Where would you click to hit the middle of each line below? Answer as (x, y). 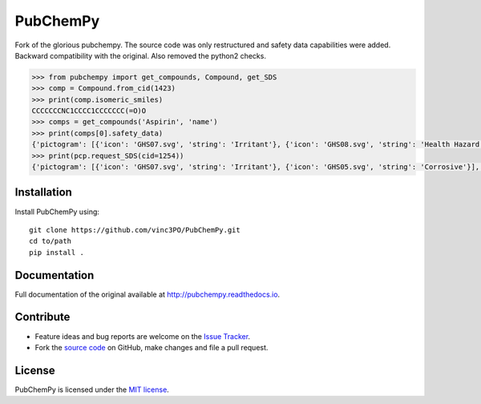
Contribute (42, 317)
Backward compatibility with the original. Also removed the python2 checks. (140, 55)
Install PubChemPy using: (57, 212)
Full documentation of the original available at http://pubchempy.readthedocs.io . (148, 294)
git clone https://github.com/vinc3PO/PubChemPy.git (135, 230)
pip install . (57, 252)
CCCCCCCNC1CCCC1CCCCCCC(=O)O (89, 111)
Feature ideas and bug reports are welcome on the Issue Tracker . (143, 336)
